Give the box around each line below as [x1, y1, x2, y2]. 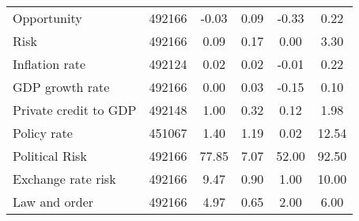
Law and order [13, 192, 94, 211]
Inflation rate [13, 55, 86, 73]
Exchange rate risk [13, 170, 116, 188]
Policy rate [13, 124, 73, 142]
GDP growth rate [13, 78, 110, 96]
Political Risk [13, 147, 87, 165]
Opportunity [13, 9, 82, 27]
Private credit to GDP [13, 101, 137, 119]
